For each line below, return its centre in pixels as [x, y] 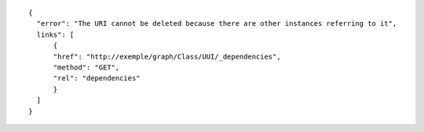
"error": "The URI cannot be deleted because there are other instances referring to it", [217, 24]
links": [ [55, 34]
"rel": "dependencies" [97, 78]
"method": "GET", [86, 67]
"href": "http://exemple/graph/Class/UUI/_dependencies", [167, 56]
